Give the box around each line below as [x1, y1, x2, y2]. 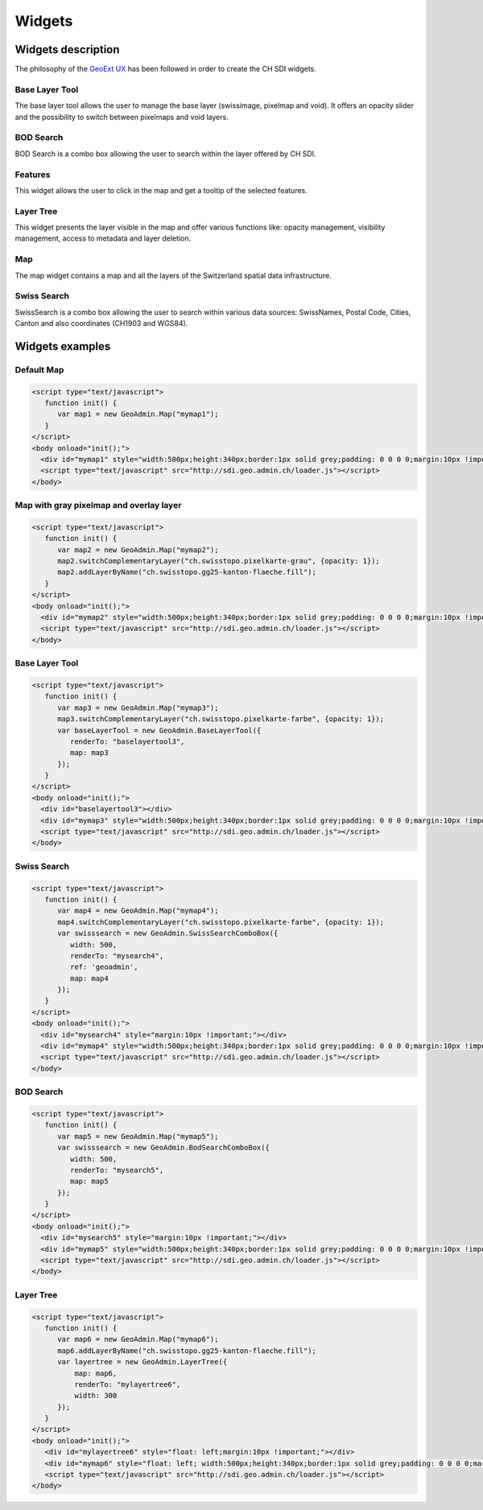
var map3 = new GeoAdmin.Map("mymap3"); [57, 703, 219, 712]
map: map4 [69, 974, 109, 983]
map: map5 [69, 1177, 109, 1186]
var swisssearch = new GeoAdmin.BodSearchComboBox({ [57, 1143, 270, 1153]
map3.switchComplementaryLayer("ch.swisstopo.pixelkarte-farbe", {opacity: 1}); [57, 715, 385, 724]
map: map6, [73, 1368, 118, 1378]
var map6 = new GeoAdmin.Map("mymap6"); [57, 1335, 219, 1344]
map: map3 [69, 749, 109, 757]
